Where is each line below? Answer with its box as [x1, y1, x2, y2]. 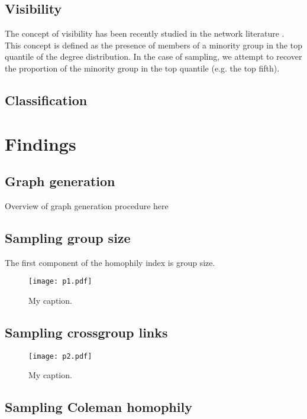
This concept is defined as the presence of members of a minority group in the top [5, 38, 302, 51]
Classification [5, 90, 88, 109]
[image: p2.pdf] [28, 352, 92, 360]
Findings [5, 131, 76, 155]
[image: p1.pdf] [28, 277, 92, 286]
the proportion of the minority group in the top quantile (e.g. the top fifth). [5, 61, 280, 74]
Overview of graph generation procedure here [5, 199, 169, 212]
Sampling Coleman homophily [5, 398, 192, 416]
